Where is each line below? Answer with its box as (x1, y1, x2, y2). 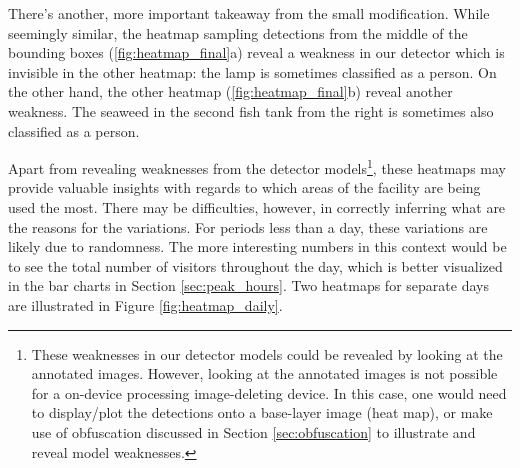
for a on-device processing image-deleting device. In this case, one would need (31, 382, 507, 403)
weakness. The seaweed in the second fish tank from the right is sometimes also (8, 100, 494, 121)
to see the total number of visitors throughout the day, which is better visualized (8, 255, 503, 276)
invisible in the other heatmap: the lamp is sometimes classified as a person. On (8, 61, 497, 82)
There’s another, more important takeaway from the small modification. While (8, 3, 490, 23)
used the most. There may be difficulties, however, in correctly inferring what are (8, 197, 506, 217)
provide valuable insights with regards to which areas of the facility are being (8, 177, 481, 198)
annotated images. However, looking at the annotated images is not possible (31, 363, 498, 384)
